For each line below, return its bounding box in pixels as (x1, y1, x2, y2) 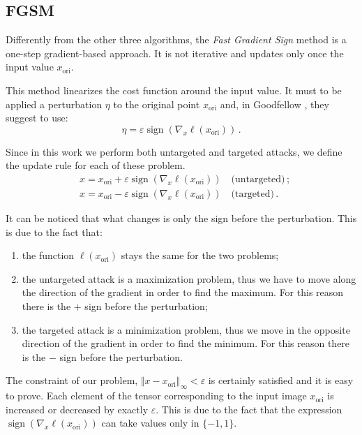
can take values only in (101, 415, 199, 430)
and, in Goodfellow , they (220, 96, 329, 111)
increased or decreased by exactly (6, 401, 149, 416)
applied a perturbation (6, 96, 103, 111)
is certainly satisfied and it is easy (208, 373, 354, 388)
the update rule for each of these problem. (6, 158, 186, 172)
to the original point (113, 96, 200, 111)
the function (22, 248, 75, 263)
